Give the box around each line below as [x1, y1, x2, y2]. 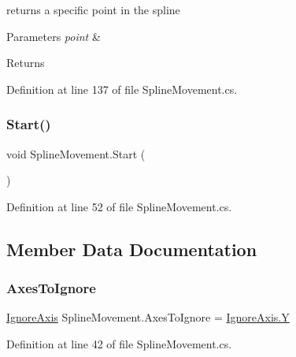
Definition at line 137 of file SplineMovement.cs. [6, 80, 238, 97]
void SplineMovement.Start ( [6, 145, 146, 162]
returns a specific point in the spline [6, 2, 180, 17]
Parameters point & [6, 28, 101, 44]
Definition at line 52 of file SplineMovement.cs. [6, 198, 232, 214]
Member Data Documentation [6, 236, 257, 261]
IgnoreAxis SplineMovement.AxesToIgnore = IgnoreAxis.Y [6, 309, 290, 325]
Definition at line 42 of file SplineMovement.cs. [6, 335, 232, 351]
